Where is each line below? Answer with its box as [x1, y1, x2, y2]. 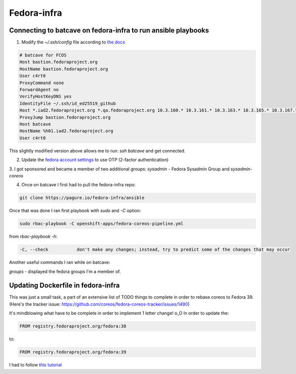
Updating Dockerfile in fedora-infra [9, 281, 120, 290]
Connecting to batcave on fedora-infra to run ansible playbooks [9, 26, 209, 34]
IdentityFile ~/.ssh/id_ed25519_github [19, 101, 116, 106]
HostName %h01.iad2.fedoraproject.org [19, 128, 113, 134]
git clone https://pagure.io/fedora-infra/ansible [19, 195, 145, 201]
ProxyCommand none [19, 80, 64, 86]
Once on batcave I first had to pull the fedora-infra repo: [21, 182, 136, 188]
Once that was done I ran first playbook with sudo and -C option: [9, 207, 141, 214]
